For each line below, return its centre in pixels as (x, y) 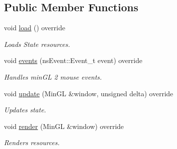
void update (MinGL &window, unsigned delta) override (89, 93)
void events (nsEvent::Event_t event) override (73, 60)
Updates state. (25, 110)
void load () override (35, 28)
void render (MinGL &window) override (64, 126)
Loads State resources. (37, 44)
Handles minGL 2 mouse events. (53, 76)
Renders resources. (32, 142)
